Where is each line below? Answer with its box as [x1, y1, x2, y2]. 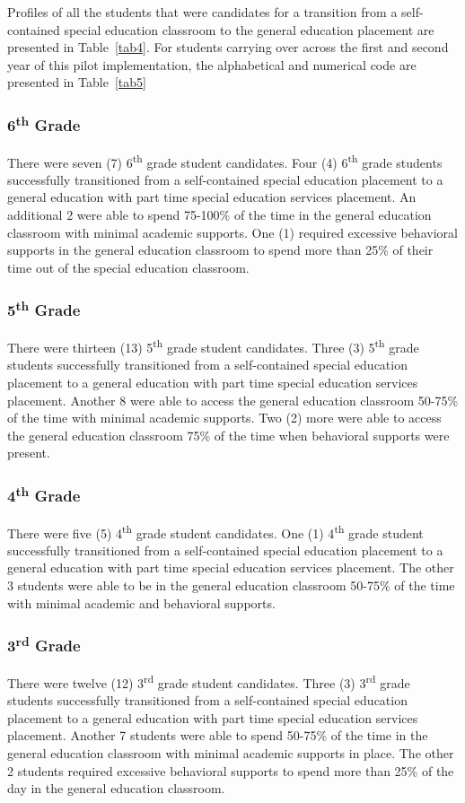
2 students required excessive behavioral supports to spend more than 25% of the [7, 761, 454, 780]
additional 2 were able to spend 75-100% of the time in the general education [7, 205, 432, 224]
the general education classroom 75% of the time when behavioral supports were [7, 425, 450, 444]
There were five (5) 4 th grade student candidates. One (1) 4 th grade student [7, 520, 424, 542]
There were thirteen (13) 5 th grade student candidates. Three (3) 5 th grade [7, 336, 419, 356]
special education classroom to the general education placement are [64, 20, 434, 39]
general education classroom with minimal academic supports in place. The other [7, 743, 454, 762]
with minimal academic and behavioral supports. [7, 593, 276, 612]
